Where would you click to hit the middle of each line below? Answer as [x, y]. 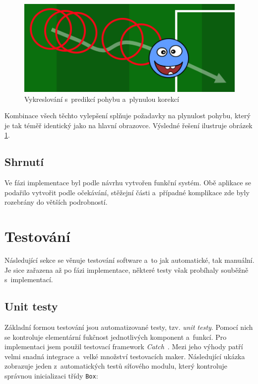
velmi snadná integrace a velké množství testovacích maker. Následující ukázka [125, 356]
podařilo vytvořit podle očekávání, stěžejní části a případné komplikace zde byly [127, 192]
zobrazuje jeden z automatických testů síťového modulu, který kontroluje [116, 366]
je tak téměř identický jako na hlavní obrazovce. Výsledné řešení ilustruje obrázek [129, 125]
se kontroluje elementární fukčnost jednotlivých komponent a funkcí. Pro [116, 337]
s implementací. [29, 279]
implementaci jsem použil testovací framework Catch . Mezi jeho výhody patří [124, 346]
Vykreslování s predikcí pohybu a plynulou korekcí [102, 99]
